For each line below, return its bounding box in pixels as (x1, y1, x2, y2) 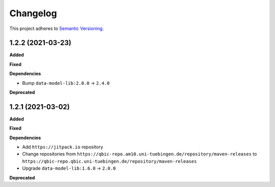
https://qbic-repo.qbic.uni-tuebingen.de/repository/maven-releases (22, 158, 197, 164)
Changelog (9, 8, 57, 19)
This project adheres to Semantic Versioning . (9, 25, 104, 32)
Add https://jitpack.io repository (22, 144, 103, 150)
